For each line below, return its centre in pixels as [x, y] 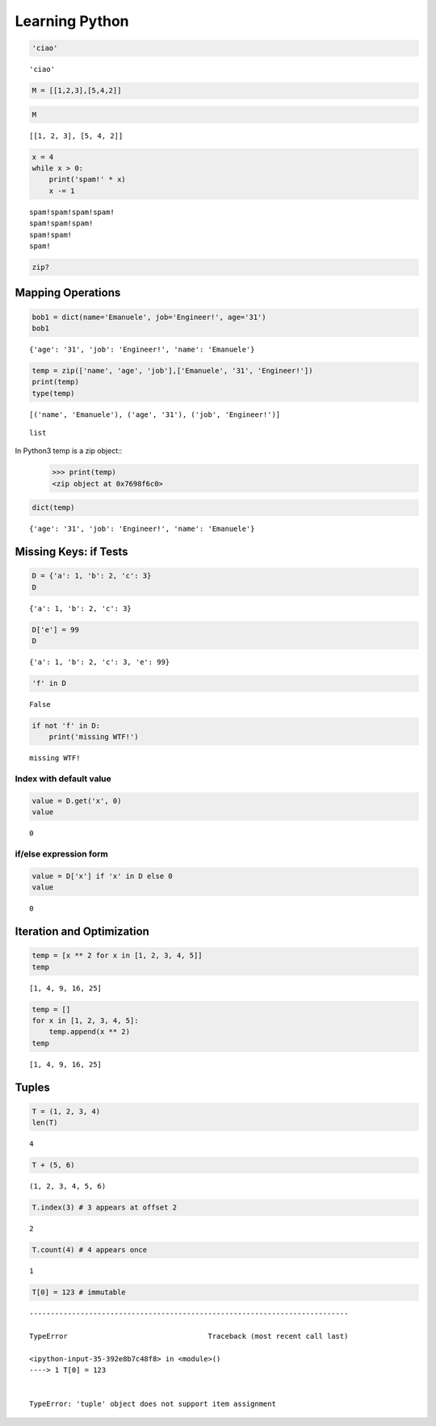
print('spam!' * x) [88, 179]
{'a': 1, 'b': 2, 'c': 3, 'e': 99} [100, 662]
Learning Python [72, 21]
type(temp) [53, 393]
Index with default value [63, 779]
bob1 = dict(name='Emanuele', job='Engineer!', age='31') [149, 317]
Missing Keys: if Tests [71, 552]
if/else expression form [62, 854]
